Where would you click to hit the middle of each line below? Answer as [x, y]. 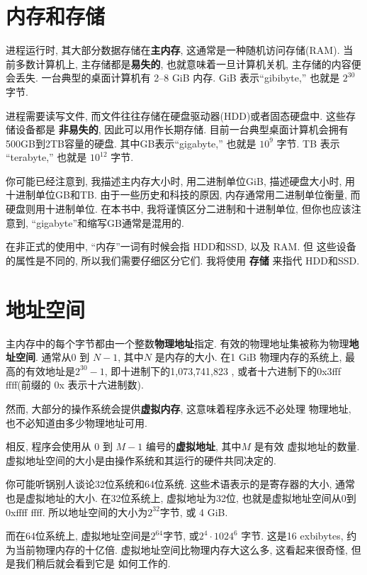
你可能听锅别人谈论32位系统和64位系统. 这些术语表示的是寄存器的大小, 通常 [181, 484]
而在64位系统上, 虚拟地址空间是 [78, 536]
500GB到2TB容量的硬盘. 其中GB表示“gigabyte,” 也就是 [131, 143]
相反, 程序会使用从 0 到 [59, 446]
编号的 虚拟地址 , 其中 [193, 446]
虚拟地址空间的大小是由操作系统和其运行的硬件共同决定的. [141, 460]
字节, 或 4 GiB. [194, 512]
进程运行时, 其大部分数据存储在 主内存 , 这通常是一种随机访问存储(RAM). [173, 50]
